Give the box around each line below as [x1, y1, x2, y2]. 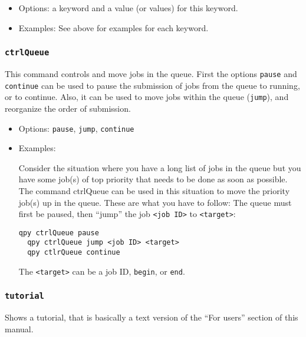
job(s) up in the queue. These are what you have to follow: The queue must [18, 196, 292, 208]
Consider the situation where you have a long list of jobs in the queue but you [18, 161, 301, 173]
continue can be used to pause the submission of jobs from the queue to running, [5, 79, 300, 91]
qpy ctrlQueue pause [18, 228, 99, 237]
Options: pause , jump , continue [18, 122, 134, 134]
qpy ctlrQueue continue [27, 248, 120, 257]
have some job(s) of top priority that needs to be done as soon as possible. [18, 173, 288, 185]
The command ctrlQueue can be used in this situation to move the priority [18, 184, 290, 196]
